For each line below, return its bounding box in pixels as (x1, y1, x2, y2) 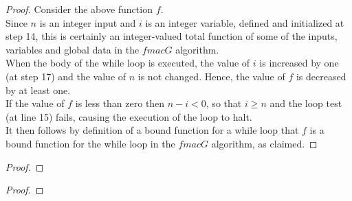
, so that (206, 96, 242, 110)
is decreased (296, 69, 346, 83)
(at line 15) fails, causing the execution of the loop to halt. (5, 109, 252, 123)
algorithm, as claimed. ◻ (211, 136, 318, 150)
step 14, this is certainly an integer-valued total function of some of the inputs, (5, 29, 338, 43)
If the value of (5, 96, 65, 110)
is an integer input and (39, 15, 136, 29)
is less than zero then (75, 96, 165, 110)
